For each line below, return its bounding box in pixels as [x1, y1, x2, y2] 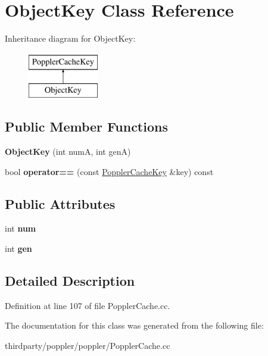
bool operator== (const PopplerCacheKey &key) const [5, 165, 214, 177]
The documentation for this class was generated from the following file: [5, 319, 264, 332]
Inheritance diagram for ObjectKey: [5, 32, 136, 45]
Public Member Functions [5, 117, 168, 136]
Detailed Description [5, 271, 135, 290]
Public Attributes [5, 194, 116, 213]
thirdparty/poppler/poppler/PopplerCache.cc [5, 339, 170, 352]
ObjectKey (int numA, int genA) [5, 145, 131, 158]
